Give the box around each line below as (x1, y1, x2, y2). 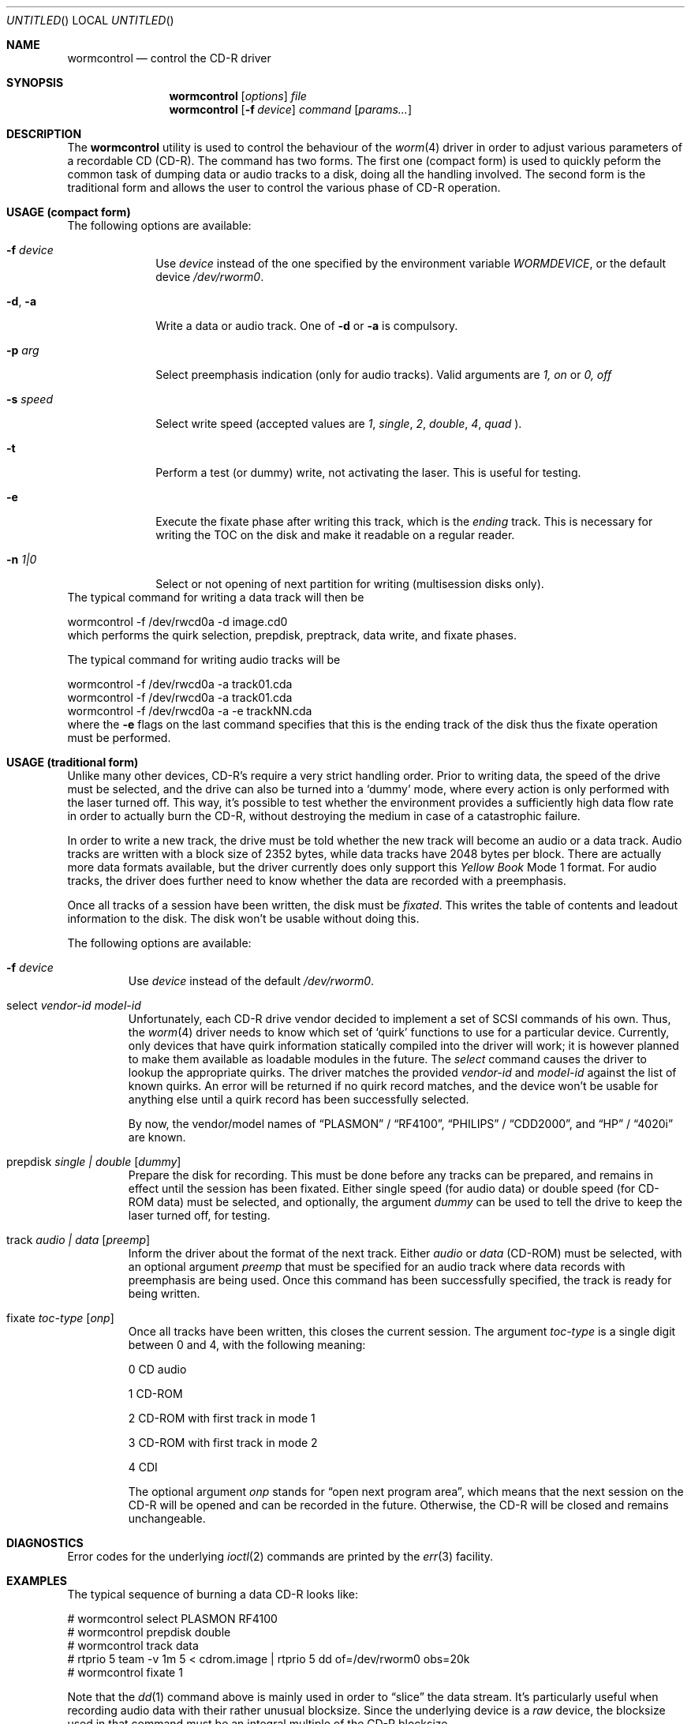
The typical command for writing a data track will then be (67, 590, 364, 604)
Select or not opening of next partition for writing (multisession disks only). (155, 577, 544, 590)
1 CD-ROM (128, 1387, 183, 1400)
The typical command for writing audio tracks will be (67, 653, 341, 666)
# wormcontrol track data (67, 1639, 199, 1652)
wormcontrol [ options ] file (169, 89, 307, 103)
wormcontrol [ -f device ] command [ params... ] (169, 103, 412, 116)
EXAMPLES (6, 1574, 67, 1587)
